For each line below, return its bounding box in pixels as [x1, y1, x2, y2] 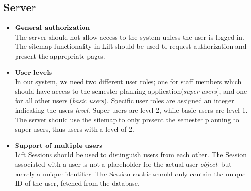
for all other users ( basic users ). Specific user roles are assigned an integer [15, 95, 234, 105]
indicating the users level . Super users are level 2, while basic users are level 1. [15, 104, 248, 115]
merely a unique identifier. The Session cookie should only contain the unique [15, 168, 246, 178]
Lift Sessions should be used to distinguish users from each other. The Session [15, 149, 247, 160]
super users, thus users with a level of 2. [15, 124, 134, 134]
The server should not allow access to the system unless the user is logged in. [15, 31, 244, 42]
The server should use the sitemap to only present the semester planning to [15, 114, 239, 124]
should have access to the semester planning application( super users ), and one [15, 86, 247, 96]
